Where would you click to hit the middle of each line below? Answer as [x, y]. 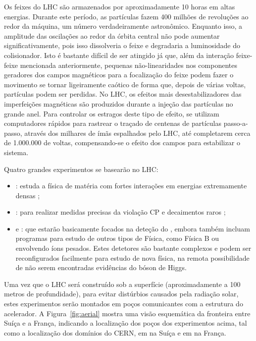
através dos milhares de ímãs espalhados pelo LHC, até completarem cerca [137, 133]
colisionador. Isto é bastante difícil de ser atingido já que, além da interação [119, 55]
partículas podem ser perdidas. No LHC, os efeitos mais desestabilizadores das [123, 94]
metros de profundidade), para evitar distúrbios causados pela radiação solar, [121, 294]
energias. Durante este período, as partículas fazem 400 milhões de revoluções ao [126, 16]
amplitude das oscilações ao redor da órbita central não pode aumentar [112, 35]
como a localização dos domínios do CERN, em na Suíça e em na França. [115, 332]
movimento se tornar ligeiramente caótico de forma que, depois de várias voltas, [125, 84]
